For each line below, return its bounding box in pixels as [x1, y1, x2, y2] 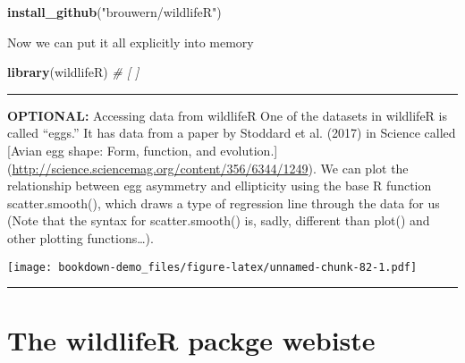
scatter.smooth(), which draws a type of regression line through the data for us [7, 193, 440, 212]
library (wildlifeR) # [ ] [7, 63, 139, 81]
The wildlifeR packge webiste [7, 322, 376, 359]
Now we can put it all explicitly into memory [7, 32, 254, 51]
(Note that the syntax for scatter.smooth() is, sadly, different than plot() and [7, 211, 430, 230]
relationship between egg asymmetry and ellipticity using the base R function [7, 176, 432, 195]
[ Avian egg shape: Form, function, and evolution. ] [7, 140, 278, 159]
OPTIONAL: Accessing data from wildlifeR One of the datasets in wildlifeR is [7, 106, 447, 124]
